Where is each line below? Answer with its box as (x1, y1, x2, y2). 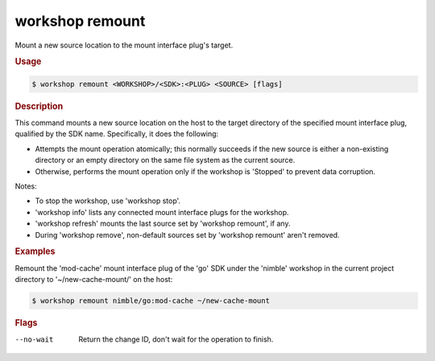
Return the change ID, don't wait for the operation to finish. (78, 334, 274, 344)
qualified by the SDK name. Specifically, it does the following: (14, 129, 219, 139)
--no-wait (14, 335, 54, 344)
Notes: (14, 181, 37, 191)
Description (14, 101, 64, 112)
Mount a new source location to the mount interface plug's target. (14, 40, 234, 50)
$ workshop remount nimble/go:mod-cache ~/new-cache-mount (31, 296, 270, 305)
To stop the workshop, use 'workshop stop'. (35, 196, 181, 205)
